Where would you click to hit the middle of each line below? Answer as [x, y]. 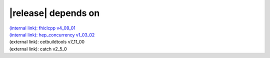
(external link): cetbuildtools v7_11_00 [47, 42]
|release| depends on [54, 13]
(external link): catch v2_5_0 [38, 49]
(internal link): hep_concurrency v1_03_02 [52, 34]
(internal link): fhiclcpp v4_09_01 [42, 28]
